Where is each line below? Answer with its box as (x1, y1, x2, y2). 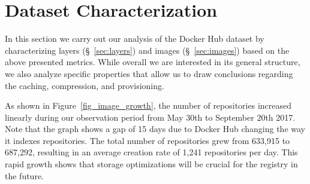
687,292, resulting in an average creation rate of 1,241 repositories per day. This (5, 146, 298, 158)
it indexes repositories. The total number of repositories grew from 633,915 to (5, 134, 290, 146)
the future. (5, 169, 44, 182)
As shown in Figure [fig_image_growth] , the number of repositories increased (5, 99, 291, 112)
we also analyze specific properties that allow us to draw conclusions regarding (5, 67, 293, 79)
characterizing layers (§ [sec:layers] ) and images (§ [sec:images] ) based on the (5, 44, 290, 56)
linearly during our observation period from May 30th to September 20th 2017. (5, 111, 296, 123)
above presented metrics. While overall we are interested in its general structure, (5, 56, 300, 68)
